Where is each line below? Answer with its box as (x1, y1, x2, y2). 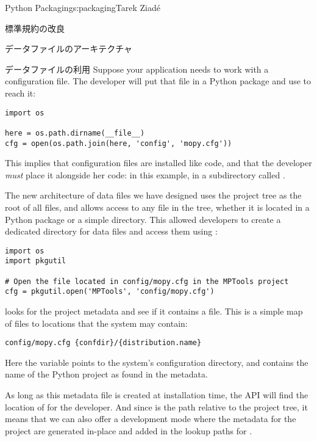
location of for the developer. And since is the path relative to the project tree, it (5, 400, 308, 413)
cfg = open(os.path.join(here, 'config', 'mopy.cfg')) (5, 139, 232, 148)
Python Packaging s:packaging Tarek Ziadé (5, 1, 160, 13)
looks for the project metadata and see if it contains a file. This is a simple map (5, 305, 303, 318)
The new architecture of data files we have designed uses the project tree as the (5, 189, 302, 202)
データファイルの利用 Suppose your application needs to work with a (5, 62, 269, 75)
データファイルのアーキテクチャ (5, 42, 133, 55)
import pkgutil (5, 257, 66, 266)
